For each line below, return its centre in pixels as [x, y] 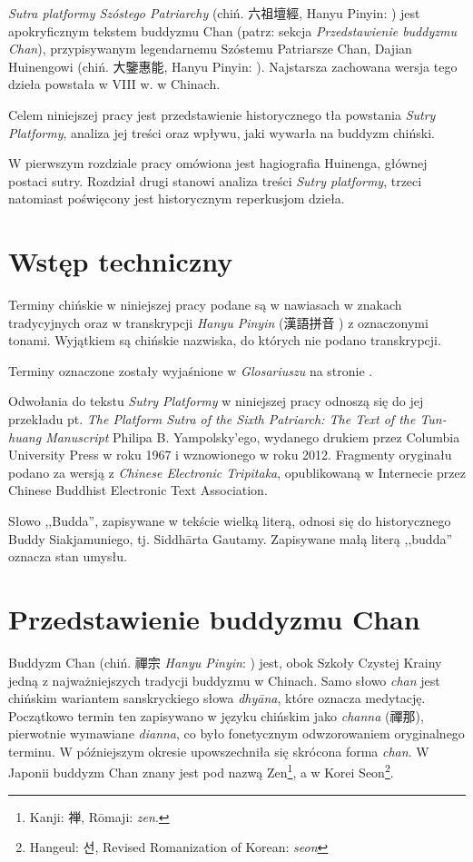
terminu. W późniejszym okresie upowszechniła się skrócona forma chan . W [219, 751]
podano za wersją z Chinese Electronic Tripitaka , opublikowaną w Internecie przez [237, 472]
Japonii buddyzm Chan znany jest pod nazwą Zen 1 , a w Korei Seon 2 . [201, 771]
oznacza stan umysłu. [68, 556]
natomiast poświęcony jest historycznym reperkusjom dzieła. [177, 198]
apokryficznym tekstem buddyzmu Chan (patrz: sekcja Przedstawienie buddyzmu [232, 30]
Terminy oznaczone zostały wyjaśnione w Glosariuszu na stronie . [191, 370]
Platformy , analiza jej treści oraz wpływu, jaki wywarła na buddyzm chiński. [222, 132]
